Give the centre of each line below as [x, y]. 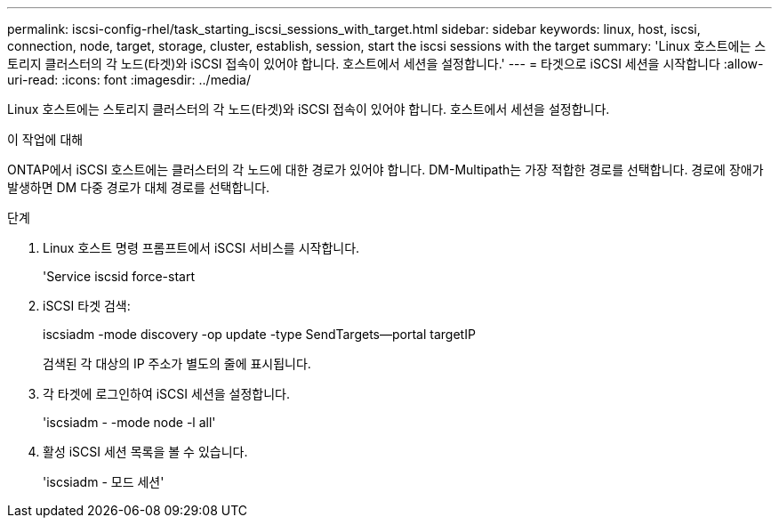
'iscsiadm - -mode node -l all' [129, 422]
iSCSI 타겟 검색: [87, 306]
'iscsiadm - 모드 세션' [104, 482]
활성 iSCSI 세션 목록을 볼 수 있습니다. [145, 452]
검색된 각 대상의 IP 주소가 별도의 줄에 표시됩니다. [177, 363]
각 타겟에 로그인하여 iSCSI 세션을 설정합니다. [167, 394]
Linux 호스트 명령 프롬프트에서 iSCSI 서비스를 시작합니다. [201, 248]
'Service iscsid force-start [119, 276]
